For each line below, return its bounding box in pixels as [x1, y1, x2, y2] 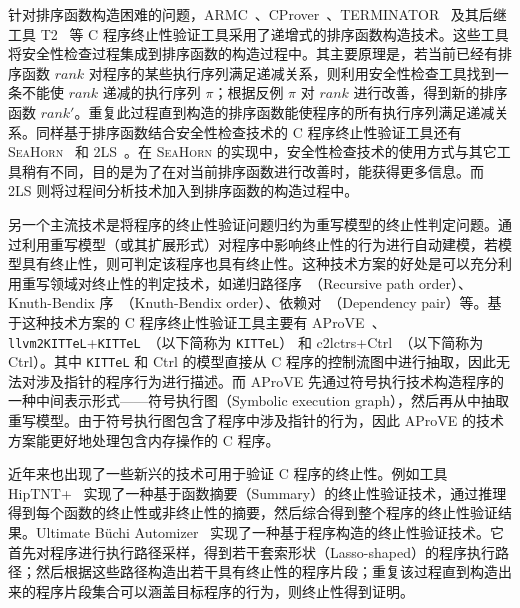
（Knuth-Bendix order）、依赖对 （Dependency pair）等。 [120, 292, 488, 313]
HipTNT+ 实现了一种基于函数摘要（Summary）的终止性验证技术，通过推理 [8, 482, 507, 503]
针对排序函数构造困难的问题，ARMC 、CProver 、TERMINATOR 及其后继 [8, 4, 507, 24]
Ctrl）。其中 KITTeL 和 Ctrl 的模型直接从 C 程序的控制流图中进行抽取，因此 [8, 351, 496, 372]
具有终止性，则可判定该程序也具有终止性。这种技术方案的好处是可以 [21, 253, 470, 274]
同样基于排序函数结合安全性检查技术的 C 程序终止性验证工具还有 [35, 121, 462, 142]
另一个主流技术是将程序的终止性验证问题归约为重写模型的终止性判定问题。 [8, 213, 498, 234]
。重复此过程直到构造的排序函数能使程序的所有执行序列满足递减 [74, 101, 495, 122]
